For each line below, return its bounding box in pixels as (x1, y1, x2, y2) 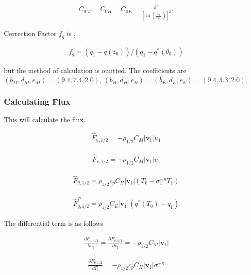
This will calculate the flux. (4, 114, 85, 125)
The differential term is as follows (4, 218, 103, 228)
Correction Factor (4, 28, 57, 38)
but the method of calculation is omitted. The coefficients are (4, 65, 186, 75)
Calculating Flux (4, 95, 71, 107)
